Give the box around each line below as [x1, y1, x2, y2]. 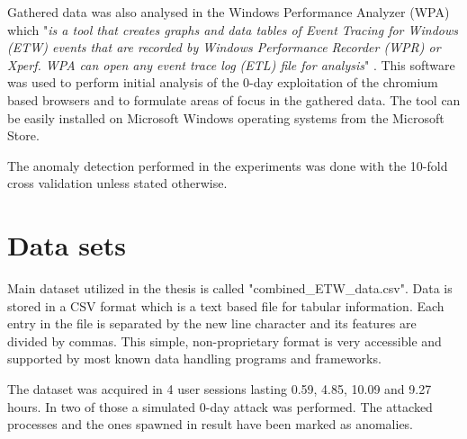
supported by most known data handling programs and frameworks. [7, 349, 382, 368]
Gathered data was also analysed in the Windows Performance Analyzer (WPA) [7, 3, 450, 21]
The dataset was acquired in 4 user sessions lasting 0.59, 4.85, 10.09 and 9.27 [7, 380, 432, 399]
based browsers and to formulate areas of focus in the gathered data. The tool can [7, 90, 461, 109]
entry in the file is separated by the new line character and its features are [7, 314, 417, 333]
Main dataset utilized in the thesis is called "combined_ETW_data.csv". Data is [7, 279, 453, 298]
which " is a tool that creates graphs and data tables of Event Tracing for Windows [7, 20, 459, 39]
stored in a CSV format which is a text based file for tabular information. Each [7, 296, 445, 315]
